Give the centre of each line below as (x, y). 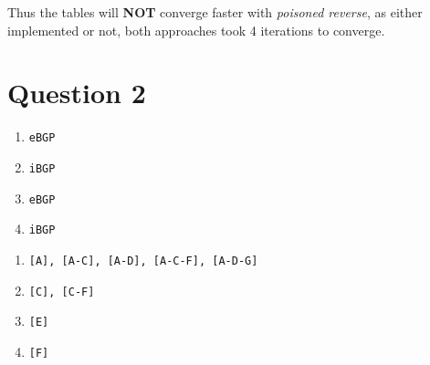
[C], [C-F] (62, 292)
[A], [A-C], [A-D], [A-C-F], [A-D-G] (143, 261)
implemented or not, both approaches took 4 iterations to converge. (196, 30)
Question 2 (77, 93)
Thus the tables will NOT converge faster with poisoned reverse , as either (215, 12)
